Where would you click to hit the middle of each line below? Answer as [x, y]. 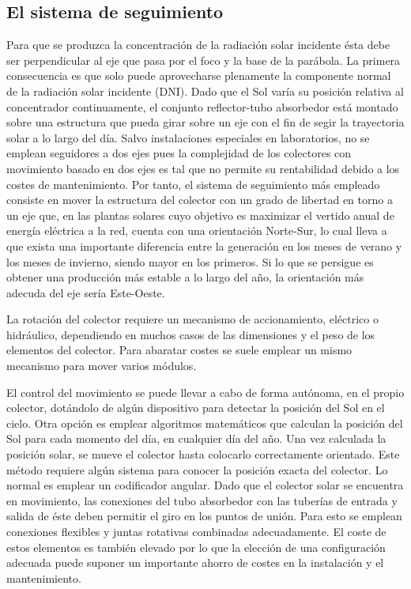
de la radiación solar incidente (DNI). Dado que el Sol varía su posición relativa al [205, 91]
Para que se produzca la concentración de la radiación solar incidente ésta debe [198, 45]
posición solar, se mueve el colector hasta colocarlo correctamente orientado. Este [203, 454]
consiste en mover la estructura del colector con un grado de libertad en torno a [200, 200]
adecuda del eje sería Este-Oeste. [86, 292]
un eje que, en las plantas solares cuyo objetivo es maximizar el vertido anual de [200, 215]
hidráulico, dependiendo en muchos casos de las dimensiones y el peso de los [191, 334]
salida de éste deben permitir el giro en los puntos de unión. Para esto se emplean [204, 516]
